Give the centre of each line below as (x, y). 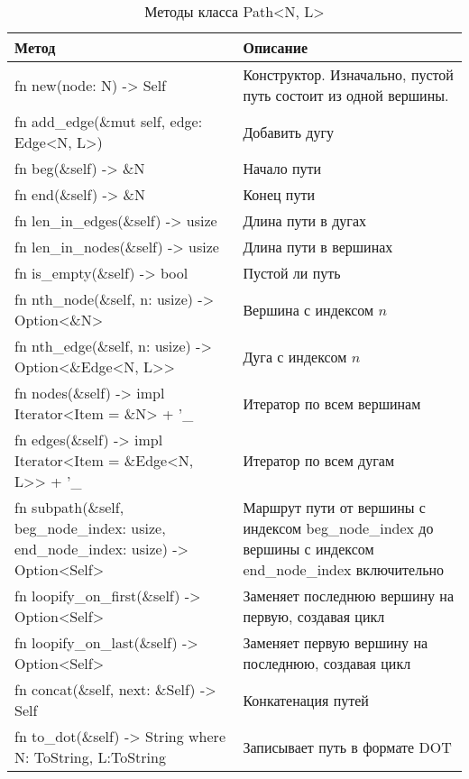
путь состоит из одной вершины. (346, 95)
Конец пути (279, 194)
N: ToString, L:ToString (90, 757)
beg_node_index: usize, (90, 528)
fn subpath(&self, (69, 507)
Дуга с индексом (295, 356)
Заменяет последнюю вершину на (348, 596)
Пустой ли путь (292, 273)
